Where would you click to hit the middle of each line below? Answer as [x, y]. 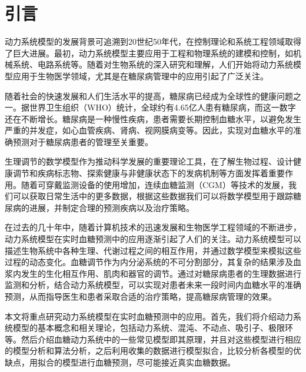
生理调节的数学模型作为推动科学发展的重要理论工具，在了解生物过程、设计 [149, 161]
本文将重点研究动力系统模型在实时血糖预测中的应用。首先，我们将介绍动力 [149, 316]
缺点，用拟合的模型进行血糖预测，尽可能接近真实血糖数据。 [120, 362]
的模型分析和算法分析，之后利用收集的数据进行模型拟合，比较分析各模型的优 [153, 351]
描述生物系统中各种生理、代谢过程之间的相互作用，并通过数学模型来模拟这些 [153, 250]
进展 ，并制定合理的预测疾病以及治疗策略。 [112, 207]
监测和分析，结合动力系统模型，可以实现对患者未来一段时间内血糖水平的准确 [153, 285]
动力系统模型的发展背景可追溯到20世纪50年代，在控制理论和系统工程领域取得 [153, 41]
